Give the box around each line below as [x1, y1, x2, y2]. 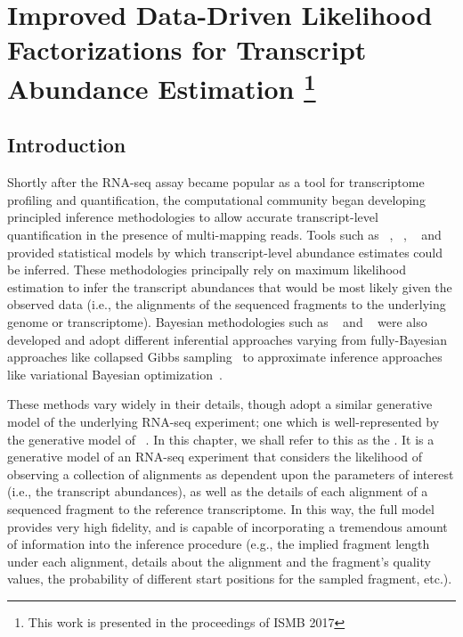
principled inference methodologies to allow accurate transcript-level [7, 208, 378, 226]
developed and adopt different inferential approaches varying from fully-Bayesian [7, 330, 448, 348]
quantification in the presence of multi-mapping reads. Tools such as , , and [7, 225, 442, 244]
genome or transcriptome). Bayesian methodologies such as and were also [7, 313, 427, 331]
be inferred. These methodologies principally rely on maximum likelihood [7, 260, 406, 279]
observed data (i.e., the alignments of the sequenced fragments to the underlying [7, 295, 446, 314]
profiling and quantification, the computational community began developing [7, 190, 426, 208]
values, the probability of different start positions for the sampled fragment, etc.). [7, 569, 452, 588]
